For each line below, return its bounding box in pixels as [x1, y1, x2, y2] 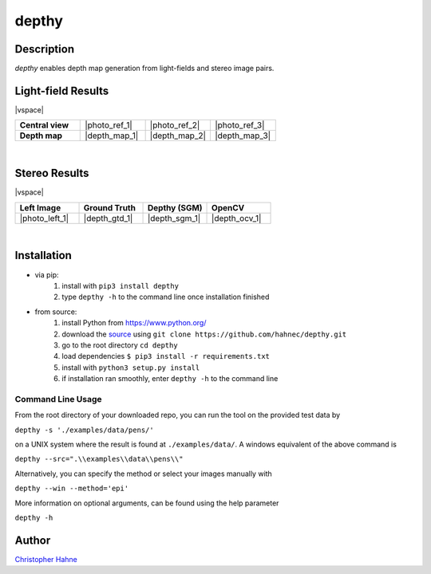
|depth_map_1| [85, 130, 139, 141]
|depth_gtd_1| [83, 212, 133, 223]
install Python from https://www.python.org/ [61, 318, 207, 328]
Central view [19, 120, 69, 131]
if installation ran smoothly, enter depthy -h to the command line [61, 374, 279, 383]
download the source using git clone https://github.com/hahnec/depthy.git [61, 329, 347, 339]
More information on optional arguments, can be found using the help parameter [14, 498, 279, 508]
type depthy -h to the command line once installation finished [61, 292, 270, 302]
